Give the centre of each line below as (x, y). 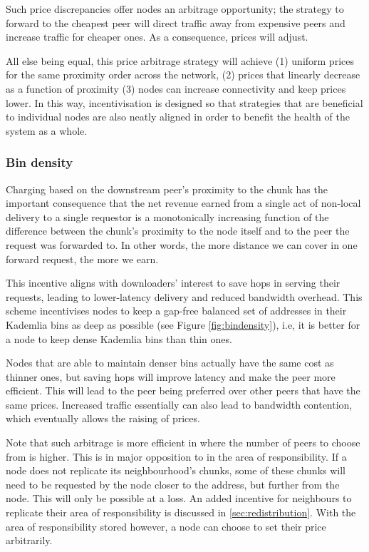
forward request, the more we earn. (82, 259)
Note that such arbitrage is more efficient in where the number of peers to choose (183, 443)
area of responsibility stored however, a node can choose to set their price (166, 526)
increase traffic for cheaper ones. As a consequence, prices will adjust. (157, 37)
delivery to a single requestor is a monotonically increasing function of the (167, 216)
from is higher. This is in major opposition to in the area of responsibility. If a (176, 456)
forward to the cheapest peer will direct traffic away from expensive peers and (176, 22)
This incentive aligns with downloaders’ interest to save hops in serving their (173, 283)
